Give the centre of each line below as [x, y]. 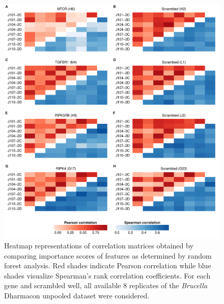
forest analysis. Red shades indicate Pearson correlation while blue [108, 265]
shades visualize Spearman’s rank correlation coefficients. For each [107, 275]
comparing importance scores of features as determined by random [108, 255]
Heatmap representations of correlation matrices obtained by [99, 246]
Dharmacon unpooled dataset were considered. [77, 295]
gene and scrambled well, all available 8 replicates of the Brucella [106, 285]
